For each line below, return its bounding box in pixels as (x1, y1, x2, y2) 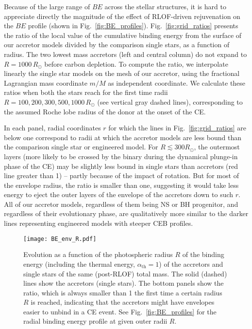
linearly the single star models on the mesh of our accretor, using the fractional (4, 68, 240, 78)
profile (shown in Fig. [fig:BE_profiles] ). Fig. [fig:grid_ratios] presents (28, 20, 238, 31)
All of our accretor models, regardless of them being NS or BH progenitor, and (4, 199, 238, 209)
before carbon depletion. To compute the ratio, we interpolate (44, 58, 228, 69)
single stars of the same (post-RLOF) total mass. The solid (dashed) (23, 268, 227, 278)
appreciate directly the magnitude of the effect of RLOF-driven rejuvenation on (4, 11, 240, 21)
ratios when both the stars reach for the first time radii (4, 87, 168, 97)
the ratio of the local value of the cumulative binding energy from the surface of (4, 30, 242, 40)
